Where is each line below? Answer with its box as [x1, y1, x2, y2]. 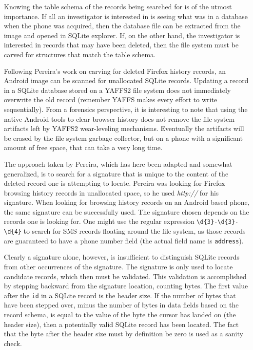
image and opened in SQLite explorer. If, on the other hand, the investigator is [4, 30, 240, 40]
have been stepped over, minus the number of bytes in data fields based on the [4, 300, 239, 310]
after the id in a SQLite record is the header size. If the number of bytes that [4, 290, 236, 300]
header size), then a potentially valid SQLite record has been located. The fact [4, 319, 239, 329]
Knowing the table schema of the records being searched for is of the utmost [4, 1, 232, 11]
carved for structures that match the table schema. [4, 49, 156, 59]
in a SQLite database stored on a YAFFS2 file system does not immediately [4, 85, 231, 95]
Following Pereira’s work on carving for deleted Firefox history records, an [4, 66, 226, 76]
